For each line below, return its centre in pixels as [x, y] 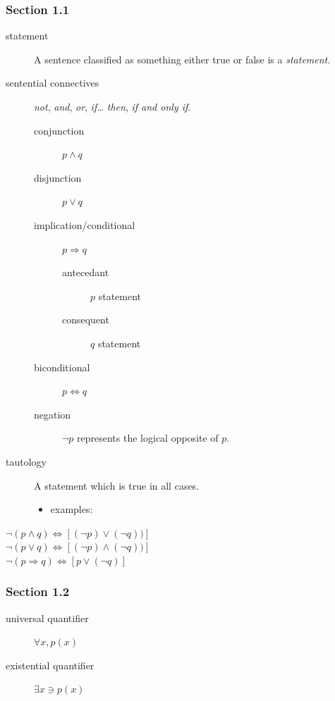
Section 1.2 [38, 591]
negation [53, 414]
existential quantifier [50, 665]
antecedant [86, 272]
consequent [86, 320]
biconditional [62, 367]
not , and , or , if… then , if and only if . [112, 106]
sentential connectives [53, 83]
